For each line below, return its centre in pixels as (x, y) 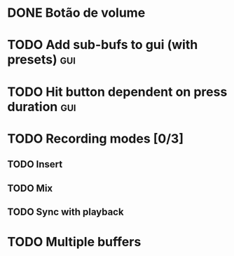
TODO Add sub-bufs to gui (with (103, 45)
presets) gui (41, 60)
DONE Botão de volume (76, 13)
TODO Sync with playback (66, 212)
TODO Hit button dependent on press (117, 92)
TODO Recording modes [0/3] (96, 138)
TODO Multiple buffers (74, 242)
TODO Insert (35, 165)
